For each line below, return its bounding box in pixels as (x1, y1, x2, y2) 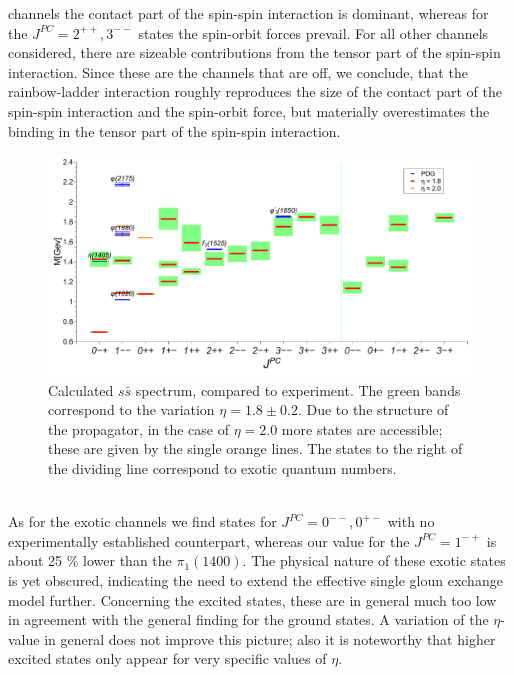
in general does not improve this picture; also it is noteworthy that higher (44, 628, 496, 649)
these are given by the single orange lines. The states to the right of (48, 438, 463, 459)
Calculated (48, 379, 114, 400)
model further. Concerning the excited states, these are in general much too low (8, 589, 497, 610)
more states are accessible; (281, 418, 443, 439)
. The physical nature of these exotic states (242, 550, 506, 571)
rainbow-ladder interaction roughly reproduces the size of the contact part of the (8, 81, 502, 102)
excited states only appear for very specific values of (8, 648, 327, 669)
